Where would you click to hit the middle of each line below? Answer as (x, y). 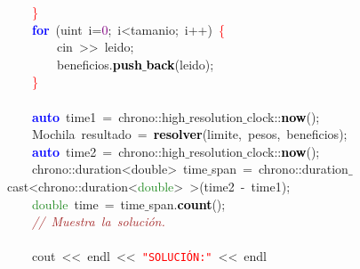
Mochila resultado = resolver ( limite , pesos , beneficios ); (190, 134)
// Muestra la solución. (99, 221)
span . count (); (187, 204)
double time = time (88, 204)
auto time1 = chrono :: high (109, 116)
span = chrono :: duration (280, 169)
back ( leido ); (180, 64)
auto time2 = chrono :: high (109, 151)
